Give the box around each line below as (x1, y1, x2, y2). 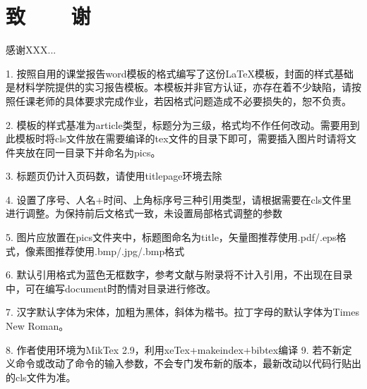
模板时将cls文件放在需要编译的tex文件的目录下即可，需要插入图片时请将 (15, 131, 347, 146)
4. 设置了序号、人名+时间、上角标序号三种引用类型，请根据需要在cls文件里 (6, 192, 352, 206)
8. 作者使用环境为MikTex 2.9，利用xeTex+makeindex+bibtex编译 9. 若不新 (6, 342, 342, 357)
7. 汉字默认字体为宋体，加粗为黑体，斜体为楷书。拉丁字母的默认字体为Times (6, 304, 359, 319)
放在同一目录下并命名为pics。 (25, 144, 161, 159)
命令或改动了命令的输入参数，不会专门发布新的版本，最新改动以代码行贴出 (15, 356, 361, 371)
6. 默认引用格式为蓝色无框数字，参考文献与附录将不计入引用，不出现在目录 (6, 267, 353, 282)
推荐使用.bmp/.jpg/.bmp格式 (54, 243, 185, 258)
